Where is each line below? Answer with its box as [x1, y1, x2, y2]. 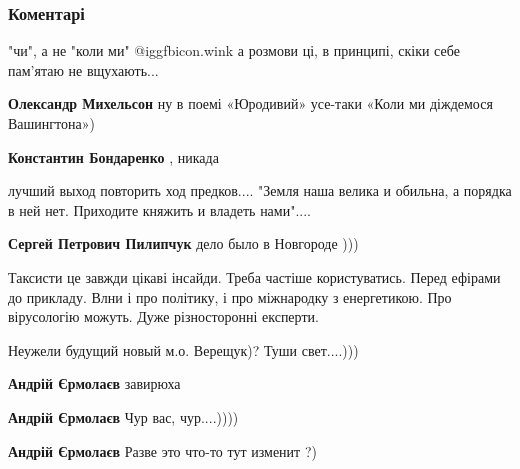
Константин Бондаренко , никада [8, 146, 219, 167]
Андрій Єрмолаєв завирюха [8, 373, 181, 394]
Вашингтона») [8, 113, 95, 133]
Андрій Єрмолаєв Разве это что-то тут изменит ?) [8, 440, 317, 461]
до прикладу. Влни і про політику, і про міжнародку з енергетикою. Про [8, 286, 452, 307]
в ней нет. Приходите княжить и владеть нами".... [8, 199, 311, 220]
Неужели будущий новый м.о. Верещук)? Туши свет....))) [8, 339, 359, 360]
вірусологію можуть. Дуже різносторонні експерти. [8, 306, 319, 327]
